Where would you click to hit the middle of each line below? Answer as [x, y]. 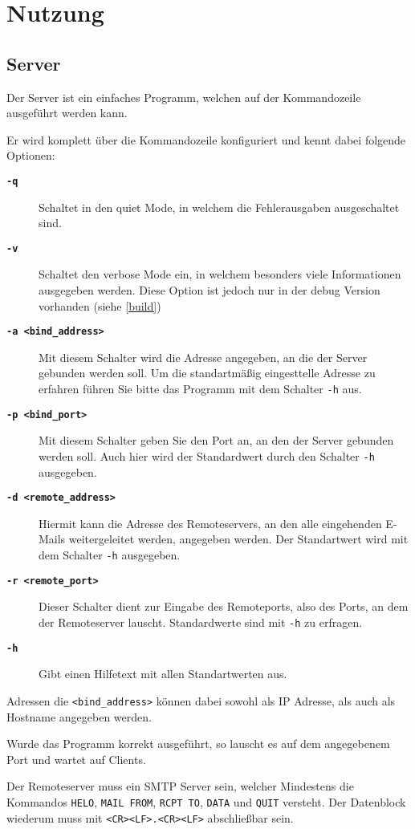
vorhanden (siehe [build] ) [100, 305]
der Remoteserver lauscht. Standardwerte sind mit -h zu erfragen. [201, 622]
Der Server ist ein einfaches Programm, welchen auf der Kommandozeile [184, 97]
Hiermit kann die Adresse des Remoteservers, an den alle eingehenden [210, 523]
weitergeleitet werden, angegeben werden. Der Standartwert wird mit [238, 539]
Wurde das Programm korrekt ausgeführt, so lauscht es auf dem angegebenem [198, 744]
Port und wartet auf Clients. [76, 759]
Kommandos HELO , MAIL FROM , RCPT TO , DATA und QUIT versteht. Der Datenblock [206, 801]
